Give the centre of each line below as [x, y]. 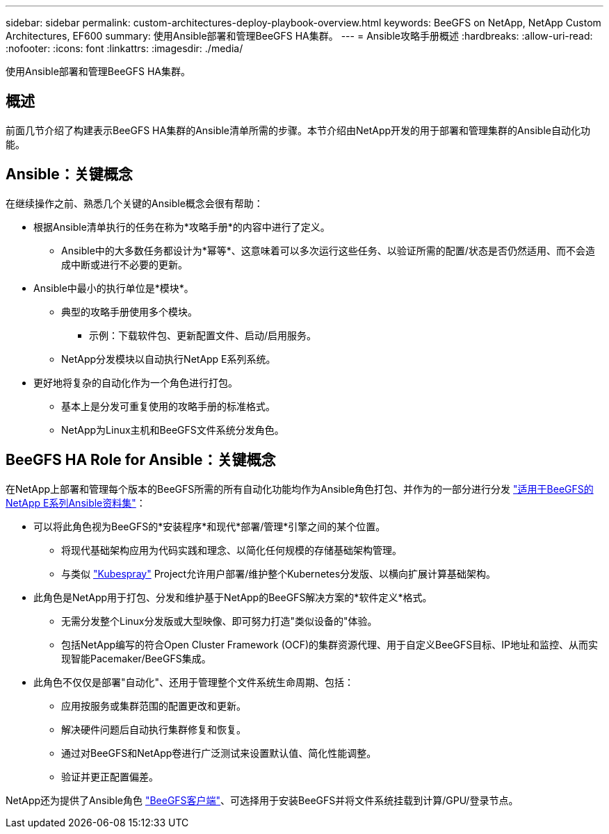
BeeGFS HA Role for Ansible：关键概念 [141, 460]
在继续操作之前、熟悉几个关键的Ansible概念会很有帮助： [135, 203]
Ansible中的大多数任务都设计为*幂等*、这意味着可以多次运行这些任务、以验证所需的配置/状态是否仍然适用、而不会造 [328, 250]
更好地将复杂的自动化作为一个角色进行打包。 [136, 382]
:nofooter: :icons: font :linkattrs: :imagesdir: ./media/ [124, 48]
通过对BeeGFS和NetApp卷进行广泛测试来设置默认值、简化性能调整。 [219, 753]
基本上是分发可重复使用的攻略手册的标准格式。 [168, 406]
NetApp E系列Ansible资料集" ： [76, 502]
